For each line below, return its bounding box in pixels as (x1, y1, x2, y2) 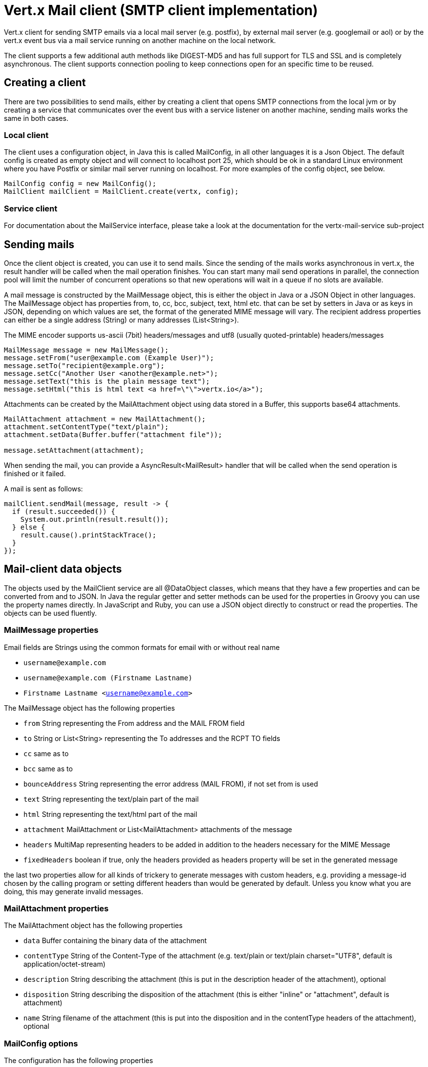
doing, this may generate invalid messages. (4, 887, 143, 896)
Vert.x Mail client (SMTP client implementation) (4, 2, 318, 19)
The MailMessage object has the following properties (4, 703, 175, 712)
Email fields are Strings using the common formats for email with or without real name (4, 643, 280, 651)
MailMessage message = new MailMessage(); (4, 346, 169, 354)
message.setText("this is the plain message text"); (4, 377, 210, 385)
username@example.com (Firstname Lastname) (23, 673, 193, 682)
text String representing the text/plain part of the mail (23, 794, 199, 803)
